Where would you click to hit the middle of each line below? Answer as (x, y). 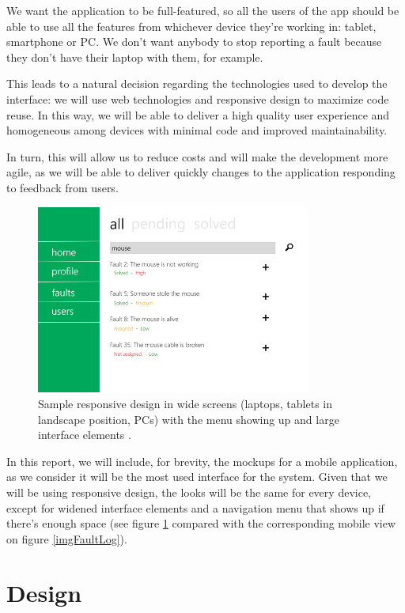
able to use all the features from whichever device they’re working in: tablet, (191, 26)
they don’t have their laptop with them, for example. (135, 57)
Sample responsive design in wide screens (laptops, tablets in (185, 403)
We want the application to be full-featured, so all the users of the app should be (203, 10)
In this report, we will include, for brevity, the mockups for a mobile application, (202, 461)
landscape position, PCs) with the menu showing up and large (189, 419)
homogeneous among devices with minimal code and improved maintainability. (197, 130)
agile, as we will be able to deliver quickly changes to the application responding (201, 172)
